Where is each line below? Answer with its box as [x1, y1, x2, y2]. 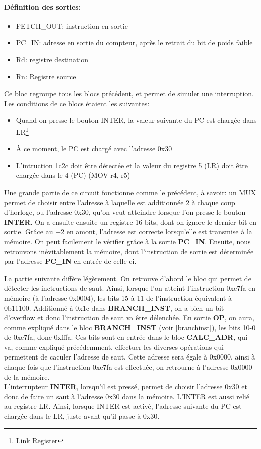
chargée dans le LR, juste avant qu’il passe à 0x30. [4, 411, 160, 421]
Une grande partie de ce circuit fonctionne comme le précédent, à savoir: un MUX [4, 187, 256, 197]
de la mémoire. [4, 371, 50, 382]
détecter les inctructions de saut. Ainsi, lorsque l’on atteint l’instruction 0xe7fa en [4, 283, 256, 293]
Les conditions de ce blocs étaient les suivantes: [4, 98, 150, 108]
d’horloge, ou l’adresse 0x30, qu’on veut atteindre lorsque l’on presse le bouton [4, 207, 246, 217]
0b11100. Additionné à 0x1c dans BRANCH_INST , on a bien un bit [4, 302, 224, 313]
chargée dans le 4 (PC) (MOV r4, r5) [16, 170, 130, 181]
